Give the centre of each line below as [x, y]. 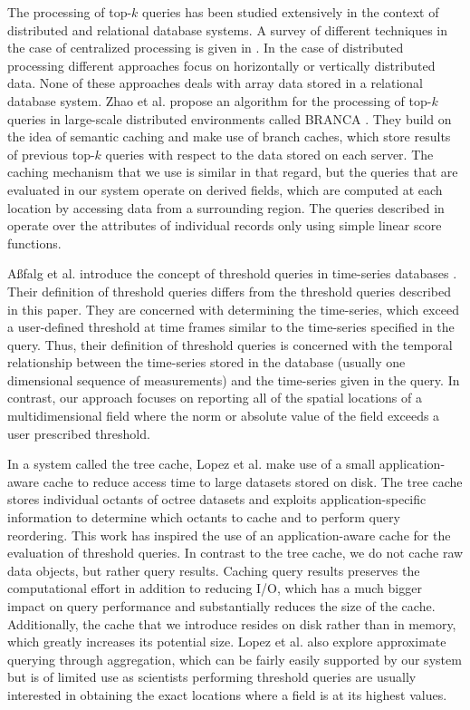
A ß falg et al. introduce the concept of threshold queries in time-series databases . [232, 273]
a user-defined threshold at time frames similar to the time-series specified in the [231, 327]
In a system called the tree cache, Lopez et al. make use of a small [192, 464]
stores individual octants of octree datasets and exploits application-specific [217, 499]
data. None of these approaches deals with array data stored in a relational [216, 83]
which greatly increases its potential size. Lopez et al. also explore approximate [227, 642]
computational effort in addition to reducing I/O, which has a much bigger [215, 588]
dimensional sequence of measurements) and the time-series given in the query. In [234, 379]
